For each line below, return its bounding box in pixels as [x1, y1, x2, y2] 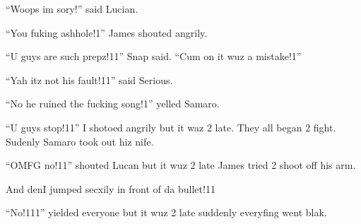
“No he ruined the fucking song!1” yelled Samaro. [6, 96, 220, 111]
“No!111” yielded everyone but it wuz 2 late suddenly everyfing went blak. [6, 205, 327, 220]
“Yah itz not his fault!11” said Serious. [6, 72, 173, 87]
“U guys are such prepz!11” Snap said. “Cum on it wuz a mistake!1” [6, 49, 302, 64]
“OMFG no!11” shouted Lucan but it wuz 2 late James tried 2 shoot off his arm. [6, 158, 356, 172]
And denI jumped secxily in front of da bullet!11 [6, 181, 215, 196]
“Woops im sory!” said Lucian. [6, 1, 138, 16]
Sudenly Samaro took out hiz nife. [6, 134, 154, 148]
